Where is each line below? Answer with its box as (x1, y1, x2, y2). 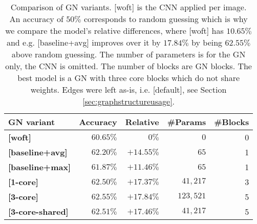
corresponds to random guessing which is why (83, 13, 248, 25)
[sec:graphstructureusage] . (82, 95, 175, 107)
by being (191, 36, 223, 48)
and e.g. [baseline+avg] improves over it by (6, 36, 161, 48)
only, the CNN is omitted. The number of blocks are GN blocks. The (5, 60, 252, 72)
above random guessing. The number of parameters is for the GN (11, 48, 246, 60)
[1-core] (8, 176, 38, 188)
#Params (167, 116, 206, 128)
